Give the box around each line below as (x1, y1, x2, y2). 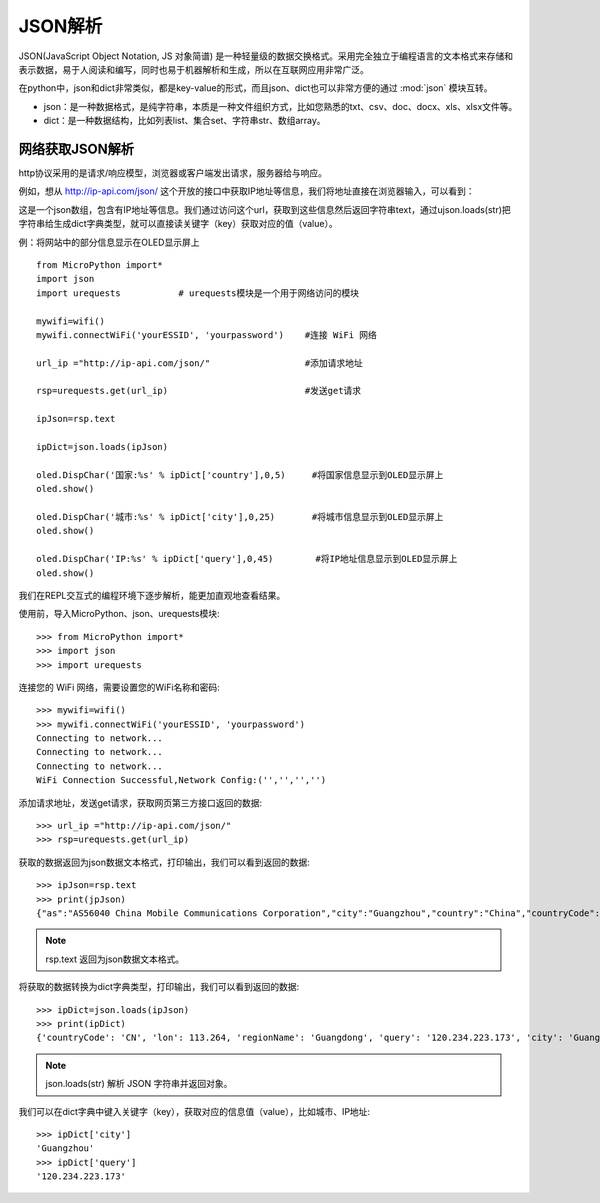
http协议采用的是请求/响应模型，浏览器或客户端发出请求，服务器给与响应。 (18, 167, 328, 179)
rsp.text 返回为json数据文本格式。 (45, 953, 185, 965)
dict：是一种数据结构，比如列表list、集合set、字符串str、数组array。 (43, 115, 326, 127)
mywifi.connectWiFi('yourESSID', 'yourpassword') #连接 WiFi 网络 (36, 329, 377, 340)
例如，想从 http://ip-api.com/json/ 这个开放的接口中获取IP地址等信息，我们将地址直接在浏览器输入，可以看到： (18, 185, 475, 197)
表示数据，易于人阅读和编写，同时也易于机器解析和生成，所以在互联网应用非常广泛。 (18, 63, 369, 75)
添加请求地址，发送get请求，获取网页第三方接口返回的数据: (18, 796, 263, 809)
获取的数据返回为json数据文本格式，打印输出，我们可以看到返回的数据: (18, 856, 310, 868)
